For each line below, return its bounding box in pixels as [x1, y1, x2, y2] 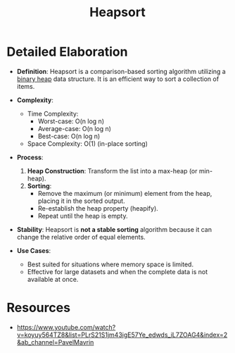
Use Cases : [16, 246, 51, 254]
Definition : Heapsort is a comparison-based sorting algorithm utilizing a [16, 67, 226, 75]
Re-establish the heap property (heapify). [37, 204, 159, 212]
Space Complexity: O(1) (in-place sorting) [27, 139, 148, 148]
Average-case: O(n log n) [37, 124, 112, 132]
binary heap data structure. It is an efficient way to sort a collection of [16, 75, 220, 83]
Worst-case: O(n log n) [37, 117, 105, 125]
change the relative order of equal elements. [16, 233, 146, 241]
